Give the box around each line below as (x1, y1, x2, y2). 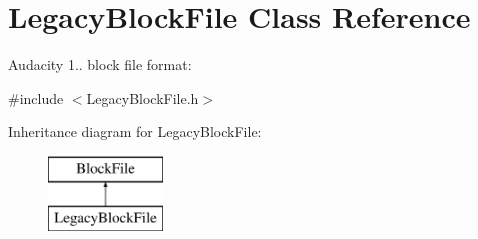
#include (8, 87, 64, 108)
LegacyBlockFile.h (86, 87, 199, 108)
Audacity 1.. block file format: (8, 54, 192, 75)
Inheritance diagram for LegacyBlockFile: (8, 121, 262, 142)
